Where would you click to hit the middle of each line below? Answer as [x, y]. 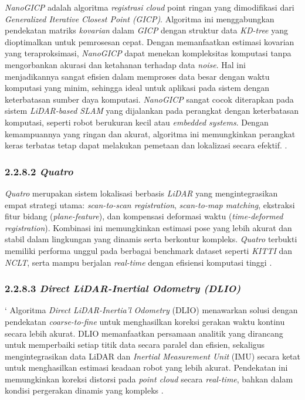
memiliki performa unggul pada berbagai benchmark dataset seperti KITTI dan [149, 250]
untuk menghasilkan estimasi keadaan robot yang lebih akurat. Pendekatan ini [146, 367]
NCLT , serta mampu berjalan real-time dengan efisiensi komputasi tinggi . [138, 262]
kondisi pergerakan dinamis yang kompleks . [84, 390]
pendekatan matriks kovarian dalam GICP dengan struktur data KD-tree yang [146, 30]
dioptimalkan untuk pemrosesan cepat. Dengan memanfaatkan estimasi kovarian [150, 41]
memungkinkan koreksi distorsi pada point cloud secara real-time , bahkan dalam [149, 379]
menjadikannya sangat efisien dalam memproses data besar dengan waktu [137, 76]
